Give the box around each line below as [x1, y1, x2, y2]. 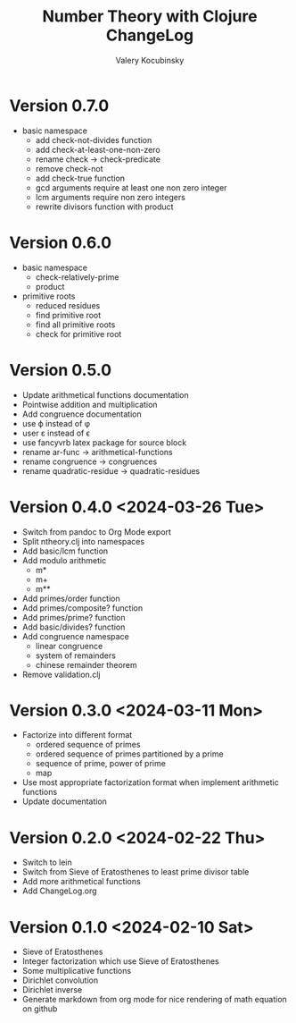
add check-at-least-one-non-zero [35, 144, 160, 155]
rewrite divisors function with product [35, 201, 174, 212]
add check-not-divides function [35, 134, 152, 145]
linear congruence [35, 640, 103, 651]
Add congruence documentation [21, 409, 142, 419]
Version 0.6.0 [9, 232, 112, 252]
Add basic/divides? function [21, 621, 126, 632]
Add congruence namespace [21, 630, 129, 641]
